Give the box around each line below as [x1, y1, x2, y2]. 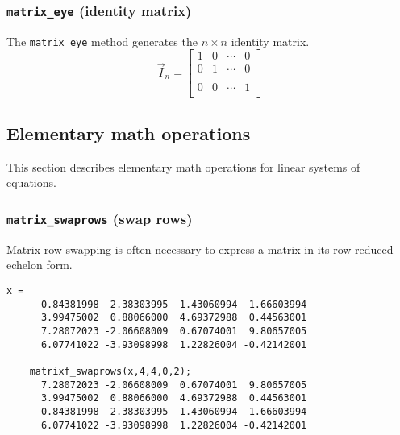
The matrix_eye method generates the [6, 32, 198, 49]
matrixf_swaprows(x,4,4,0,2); [29, 365, 192, 377]
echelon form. [6, 256, 73, 273]
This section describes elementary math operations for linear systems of [6, 158, 360, 175]
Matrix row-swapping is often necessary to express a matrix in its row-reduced [6, 240, 394, 257]
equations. [6, 174, 56, 191]
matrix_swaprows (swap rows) [6, 208, 193, 228]
